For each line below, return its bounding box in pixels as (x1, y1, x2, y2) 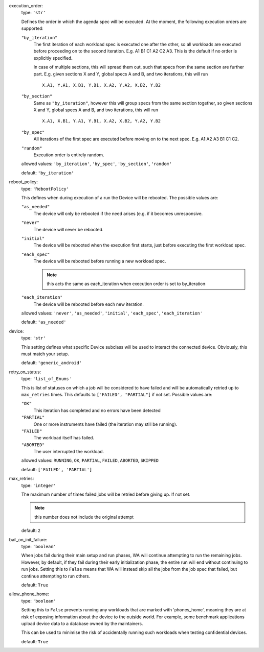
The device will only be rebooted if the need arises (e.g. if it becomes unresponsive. (33, 211, 203, 217)
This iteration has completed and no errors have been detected (33, 407, 161, 413)
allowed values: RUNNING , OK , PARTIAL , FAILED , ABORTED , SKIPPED (21, 458, 159, 463)
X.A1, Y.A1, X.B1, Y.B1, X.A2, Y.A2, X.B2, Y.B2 (42, 82, 161, 88)
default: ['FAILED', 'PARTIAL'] (21, 466, 92, 472)
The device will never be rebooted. (33, 226, 104, 232)
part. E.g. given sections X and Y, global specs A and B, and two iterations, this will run (33, 71, 208, 77)
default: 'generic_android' (21, 360, 82, 366)
